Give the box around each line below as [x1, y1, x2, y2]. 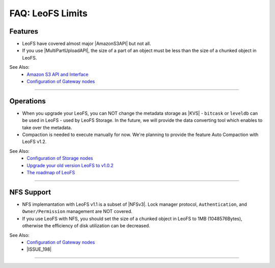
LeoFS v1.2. [22, 139, 47, 145]
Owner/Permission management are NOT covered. [22, 208, 132, 215]
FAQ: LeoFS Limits [9, 8, 88, 19]
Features [9, 27, 38, 36]
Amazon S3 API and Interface [26, 71, 89, 77]
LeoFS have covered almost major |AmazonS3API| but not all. [22, 41, 151, 47]
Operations [9, 97, 46, 105]
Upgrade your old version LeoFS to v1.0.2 [26, 162, 114, 168]
